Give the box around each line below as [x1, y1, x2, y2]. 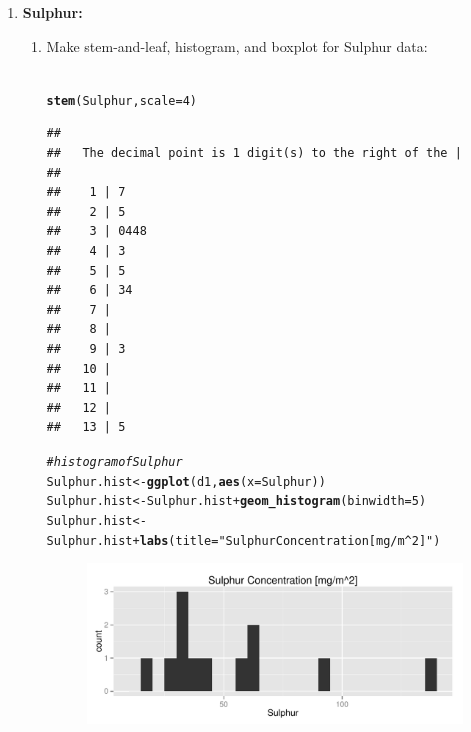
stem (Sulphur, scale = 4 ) [46, 93, 197, 108]
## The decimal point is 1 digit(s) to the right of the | [46, 146, 462, 161]
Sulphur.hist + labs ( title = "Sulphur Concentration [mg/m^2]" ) [46, 533, 441, 548]
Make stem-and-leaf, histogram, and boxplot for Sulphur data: [46, 35, 428, 56]
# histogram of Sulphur [46, 454, 183, 469]
